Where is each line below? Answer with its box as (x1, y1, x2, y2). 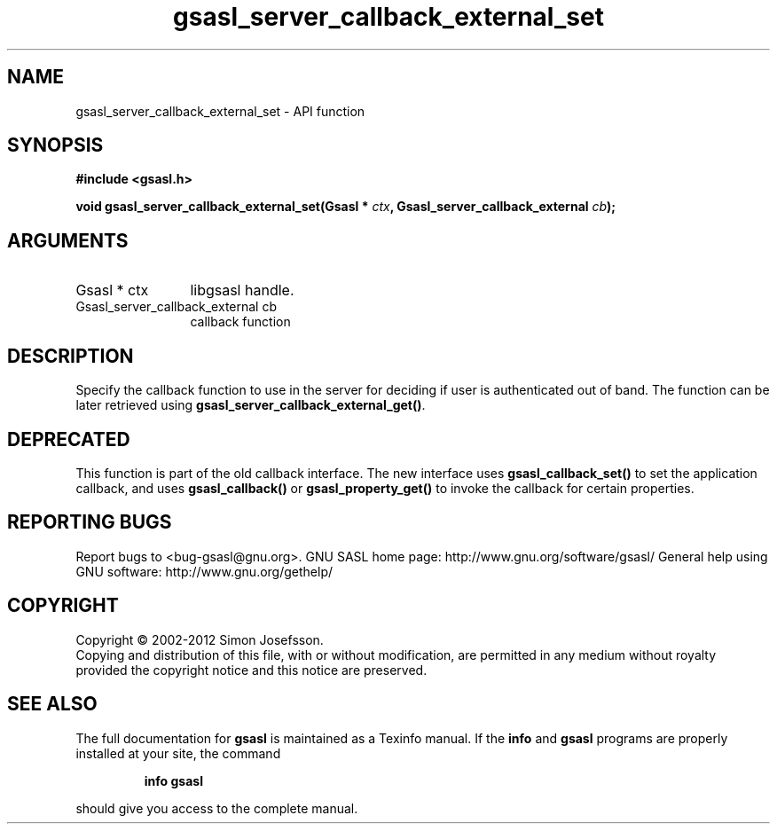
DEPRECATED (7, 427, 130, 451)
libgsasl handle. (190, 281, 294, 300)
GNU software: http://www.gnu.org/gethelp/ (75, 563, 334, 579)
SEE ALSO (7, 693, 98, 716)
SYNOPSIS (7, 134, 104, 157)
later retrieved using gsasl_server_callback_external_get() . (75, 397, 426, 413)
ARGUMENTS (7, 229, 129, 252)
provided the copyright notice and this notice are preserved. (75, 662, 428, 678)
